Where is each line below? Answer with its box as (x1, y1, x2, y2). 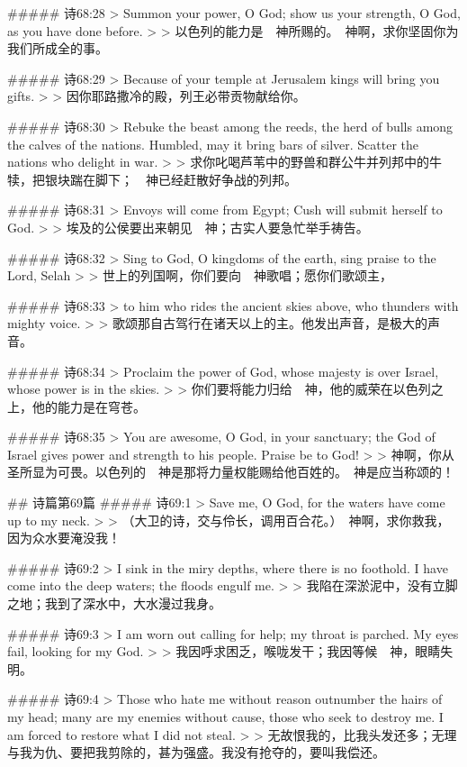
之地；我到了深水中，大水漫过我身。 (7, 594, 221, 613)
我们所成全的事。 (7, 39, 108, 58)
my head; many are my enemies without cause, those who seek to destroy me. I (7, 708, 444, 726)
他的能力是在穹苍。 (31, 397, 146, 415)
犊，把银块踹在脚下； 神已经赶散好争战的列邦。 (7, 169, 297, 188)
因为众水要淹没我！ (7, 528, 121, 547)
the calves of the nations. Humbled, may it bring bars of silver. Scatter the (7, 134, 419, 153)
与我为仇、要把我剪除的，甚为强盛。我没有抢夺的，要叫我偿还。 (7, 743, 385, 762)
